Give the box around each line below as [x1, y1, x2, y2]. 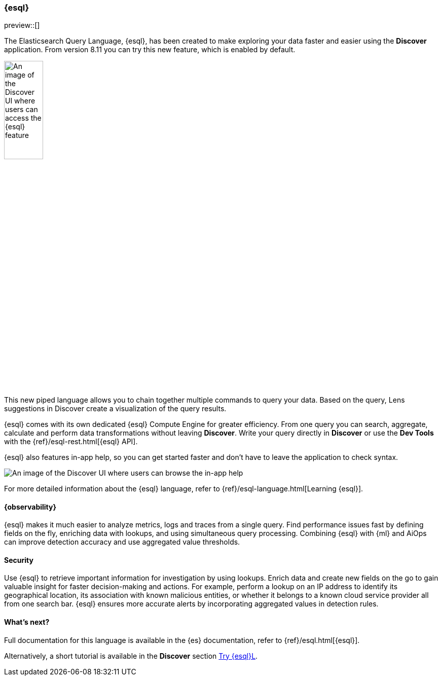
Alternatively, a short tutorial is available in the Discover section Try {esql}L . [4, 651, 258, 660]
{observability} [4, 502, 57, 511]
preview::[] [4, 21, 40, 30]
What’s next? [4, 618, 50, 627]
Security [4, 555, 33, 564]
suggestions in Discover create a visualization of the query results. [4, 404, 227, 413]
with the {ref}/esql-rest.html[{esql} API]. [4, 437, 138, 446]
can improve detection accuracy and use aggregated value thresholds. [4, 538, 240, 547]
